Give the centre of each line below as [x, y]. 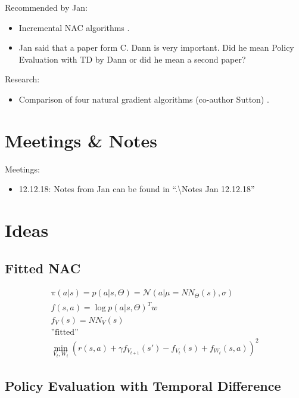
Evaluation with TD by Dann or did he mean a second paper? [132, 59]
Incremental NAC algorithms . [74, 27]
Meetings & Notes [81, 140]
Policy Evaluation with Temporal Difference [143, 385]
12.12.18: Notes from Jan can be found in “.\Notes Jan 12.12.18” [137, 189]
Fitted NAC [43, 268]
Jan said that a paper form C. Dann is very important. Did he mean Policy [156, 47]
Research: [22, 79]
